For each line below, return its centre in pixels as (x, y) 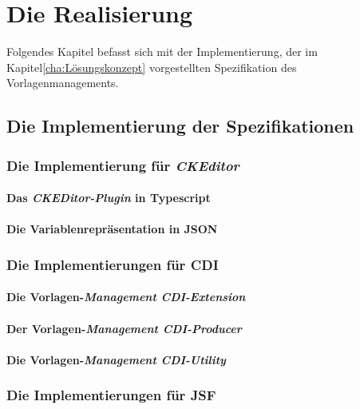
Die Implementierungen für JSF (111, 395)
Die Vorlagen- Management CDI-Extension (126, 297)
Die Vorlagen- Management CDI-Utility (116, 359)
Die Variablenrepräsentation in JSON (112, 229)
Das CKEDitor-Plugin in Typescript (109, 198)
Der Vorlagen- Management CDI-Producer (124, 328)
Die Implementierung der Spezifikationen (180, 126)
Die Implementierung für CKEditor (123, 165)
